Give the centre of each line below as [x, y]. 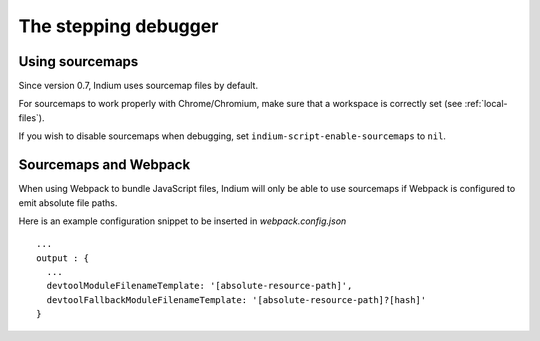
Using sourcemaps [78, 61]
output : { [63, 258]
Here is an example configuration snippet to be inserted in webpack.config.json [182, 221]
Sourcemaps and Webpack [104, 165]
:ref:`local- [486, 104]
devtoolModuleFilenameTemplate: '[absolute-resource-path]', [199, 286]
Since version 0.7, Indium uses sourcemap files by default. [138, 86]
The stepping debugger [118, 26]
